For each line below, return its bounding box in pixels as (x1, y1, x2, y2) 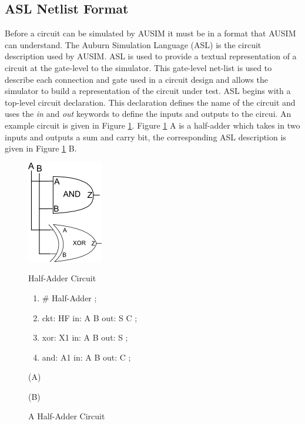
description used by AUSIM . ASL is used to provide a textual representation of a (5, 50, 297, 62)
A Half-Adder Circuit (28, 410, 105, 422)
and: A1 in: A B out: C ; (42, 351, 131, 363)
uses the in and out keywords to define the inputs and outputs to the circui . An (5, 107, 291, 120)
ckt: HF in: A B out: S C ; (42, 311, 138, 324)
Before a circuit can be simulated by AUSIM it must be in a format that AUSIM (5, 27, 296, 39)
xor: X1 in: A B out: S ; (42, 331, 128, 344)
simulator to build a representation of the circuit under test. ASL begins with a (5, 85, 291, 97)
